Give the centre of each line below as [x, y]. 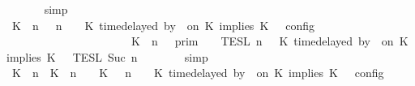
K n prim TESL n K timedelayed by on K [270, 41]
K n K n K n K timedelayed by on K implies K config [198, 73]
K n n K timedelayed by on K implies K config [163, 25]
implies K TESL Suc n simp [107, 56]
